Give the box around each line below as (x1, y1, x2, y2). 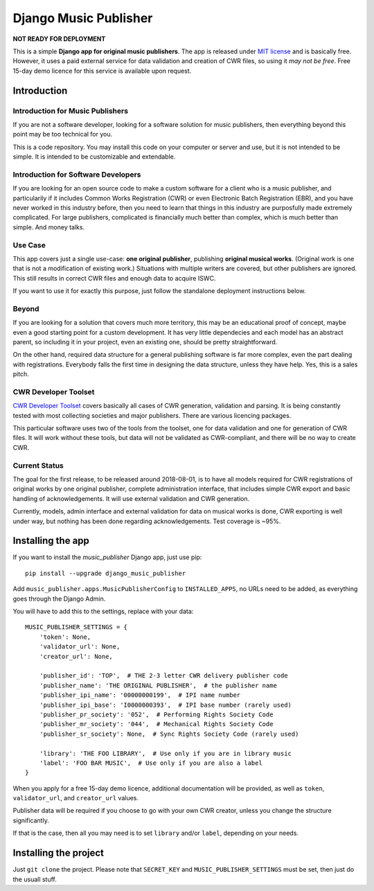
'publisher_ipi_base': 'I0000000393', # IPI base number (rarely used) (39, 700, 292, 709)
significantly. (12, 816, 50, 824)
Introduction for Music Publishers (12, 106, 128, 116)
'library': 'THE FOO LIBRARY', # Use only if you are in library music (39, 749, 292, 757)
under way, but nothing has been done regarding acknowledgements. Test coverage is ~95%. (12, 517, 281, 525)
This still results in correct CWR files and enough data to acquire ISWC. (12, 274, 216, 282)
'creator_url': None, (39, 652, 114, 660)
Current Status (12, 461, 64, 470)
